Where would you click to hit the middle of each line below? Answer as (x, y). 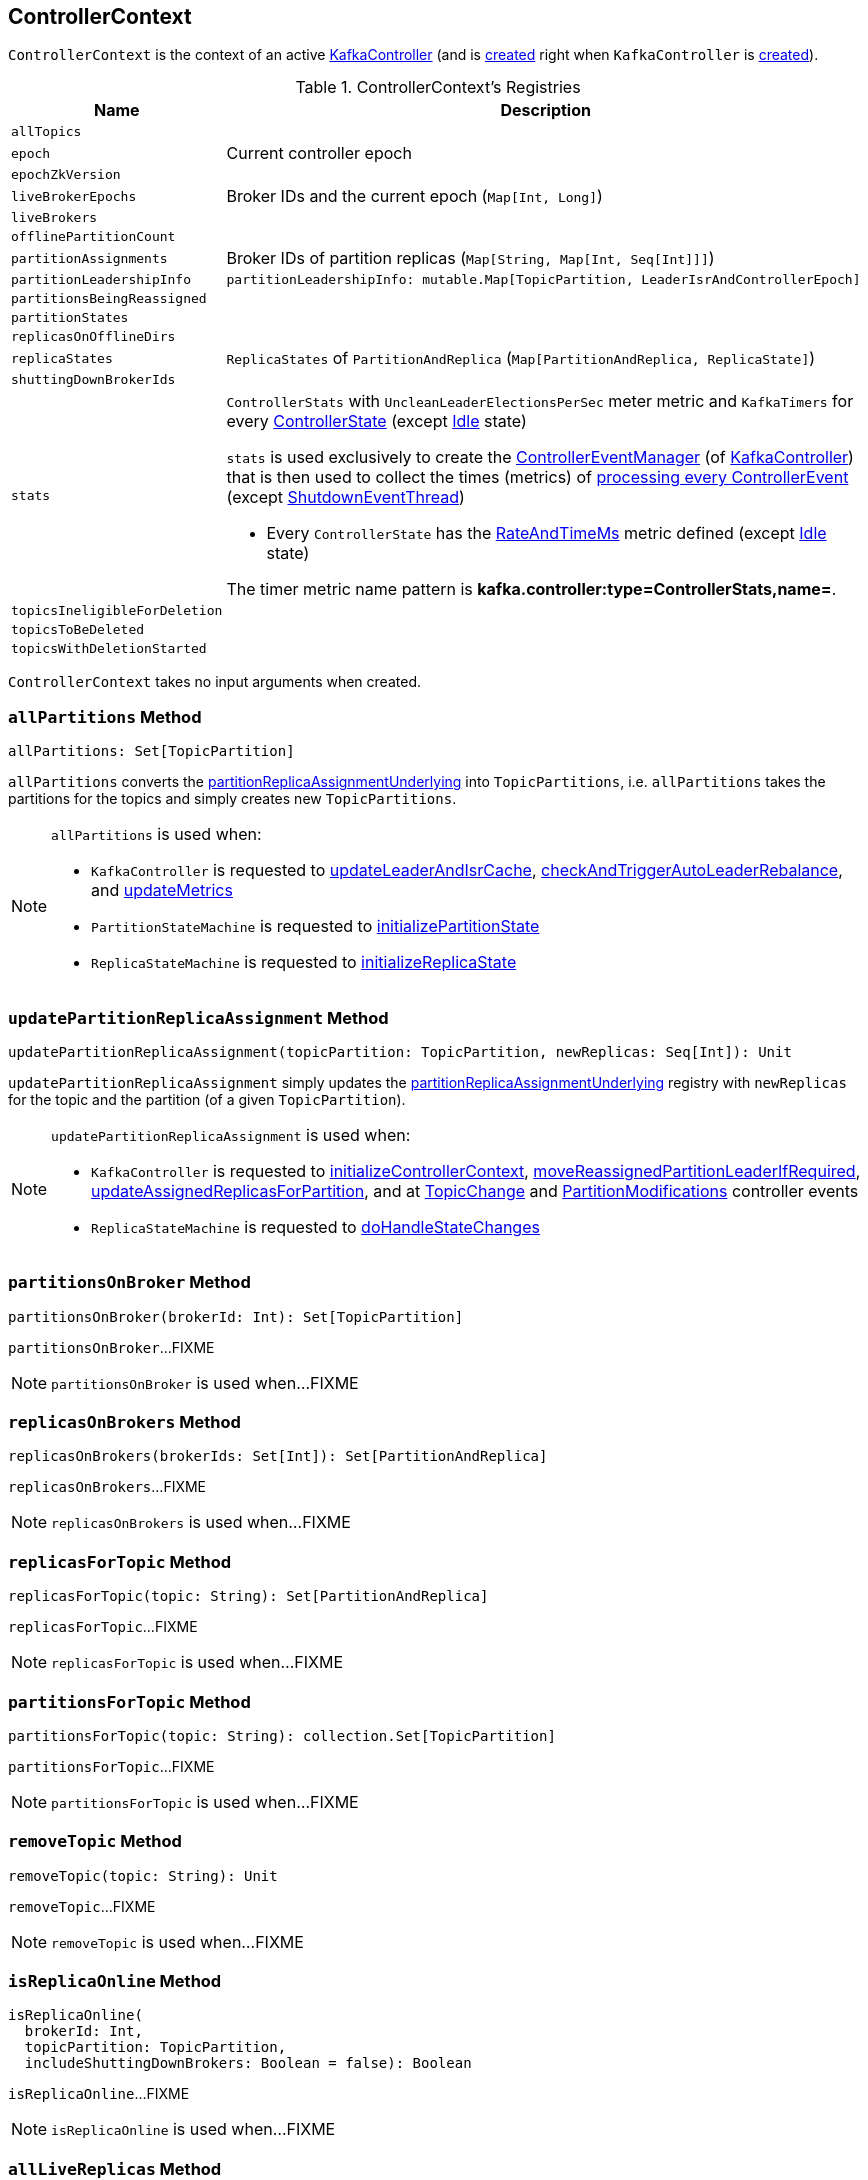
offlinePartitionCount (93, 237)
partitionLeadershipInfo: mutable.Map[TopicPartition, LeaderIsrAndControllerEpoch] (543, 280)
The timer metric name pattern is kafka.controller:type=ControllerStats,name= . (531, 589)
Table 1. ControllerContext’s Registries (438, 87)
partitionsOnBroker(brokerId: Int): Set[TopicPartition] (236, 1316)
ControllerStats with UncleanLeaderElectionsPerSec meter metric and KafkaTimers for (540, 401)
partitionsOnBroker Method (129, 1282)
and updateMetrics (162, 890)
